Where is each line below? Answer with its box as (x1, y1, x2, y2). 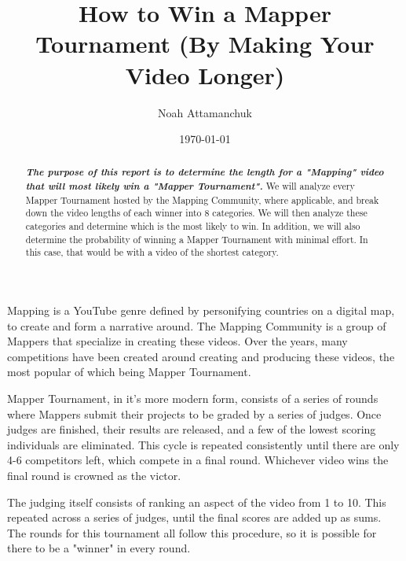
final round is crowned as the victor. (7, 467, 181, 484)
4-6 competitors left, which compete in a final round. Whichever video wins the (7, 452, 389, 468)
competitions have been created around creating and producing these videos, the (7, 348, 395, 364)
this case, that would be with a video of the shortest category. (25, 245, 279, 259)
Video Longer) (125, 58, 285, 90)
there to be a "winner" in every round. (7, 540, 191, 556)
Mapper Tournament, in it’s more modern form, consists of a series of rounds (7, 390, 379, 407)
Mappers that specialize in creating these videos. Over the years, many (7, 333, 348, 349)
